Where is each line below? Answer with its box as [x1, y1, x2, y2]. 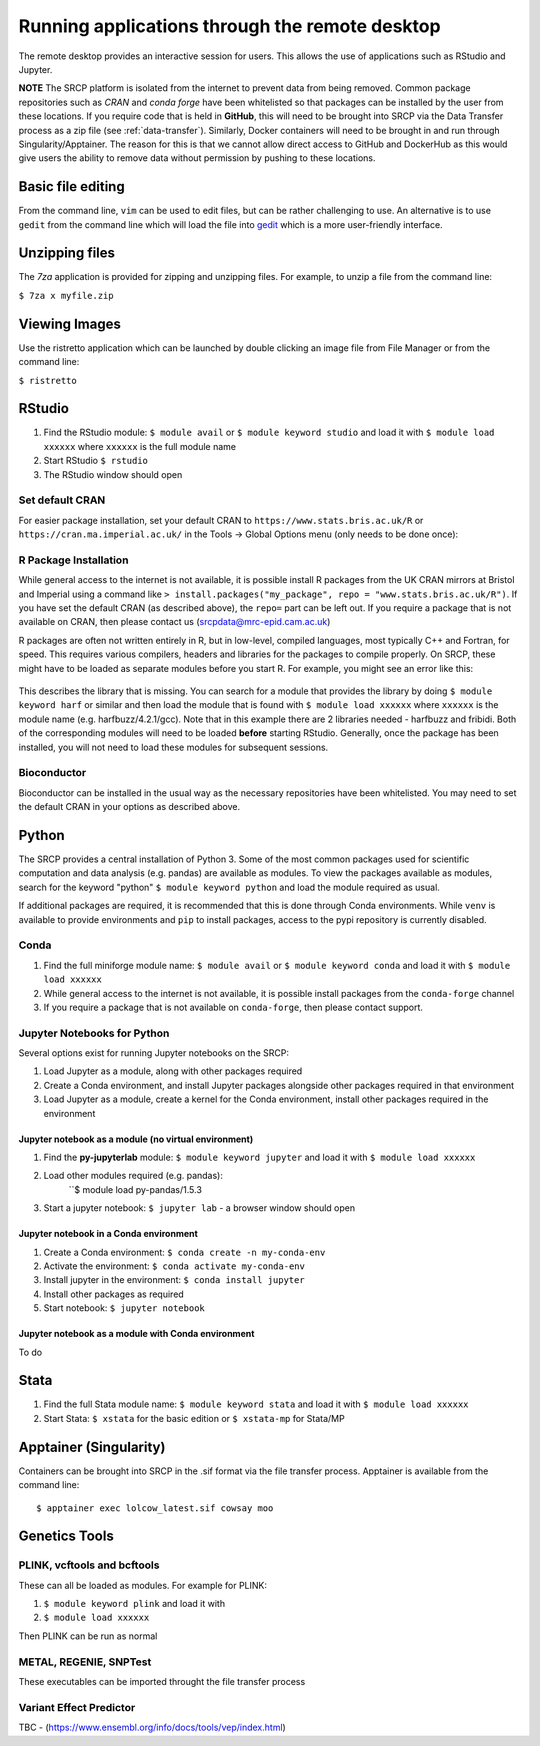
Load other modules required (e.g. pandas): [43, 1170, 224, 1182]
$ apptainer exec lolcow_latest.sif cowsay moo [36, 1502, 274, 1514]
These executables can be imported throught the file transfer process [18, 1675, 306, 1687]
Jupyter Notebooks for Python [18, 1026, 170, 1040]
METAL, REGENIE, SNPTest [18, 1655, 152, 1669]
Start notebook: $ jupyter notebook [43, 1302, 205, 1314]
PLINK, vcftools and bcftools [18, 1558, 160, 1572]
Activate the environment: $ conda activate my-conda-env [43, 1260, 305, 1272]
